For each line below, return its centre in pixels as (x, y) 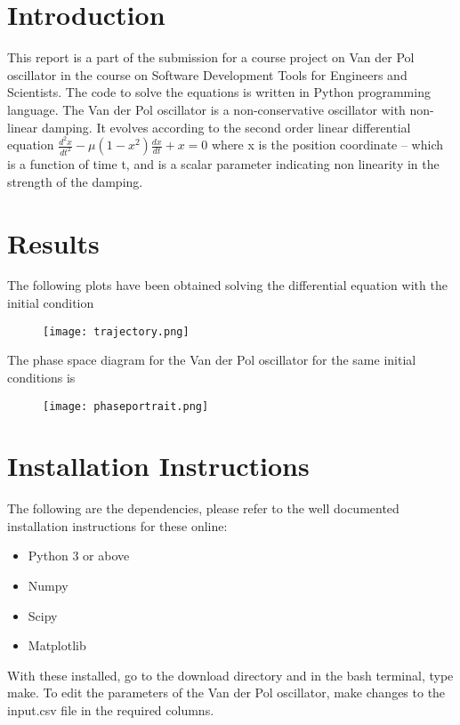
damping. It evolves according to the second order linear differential (226, 127)
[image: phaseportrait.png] (126, 406)
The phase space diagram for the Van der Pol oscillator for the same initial (212, 360)
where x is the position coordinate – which (328, 145)
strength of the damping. (75, 181)
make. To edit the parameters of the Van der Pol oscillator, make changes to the (226, 693)
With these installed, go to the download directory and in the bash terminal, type (230, 675)
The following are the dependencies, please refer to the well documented (203, 508)
